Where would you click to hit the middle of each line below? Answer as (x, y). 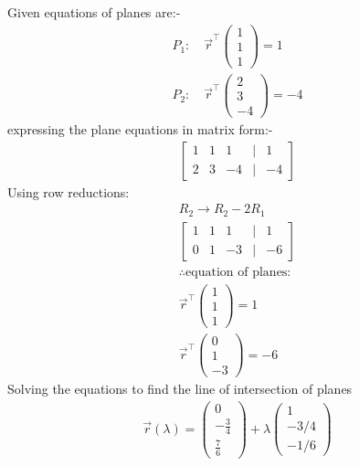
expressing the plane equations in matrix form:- (140, 128)
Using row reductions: (69, 191)
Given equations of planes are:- (94, 12)
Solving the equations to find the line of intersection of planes (180, 389)
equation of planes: (238, 272)
